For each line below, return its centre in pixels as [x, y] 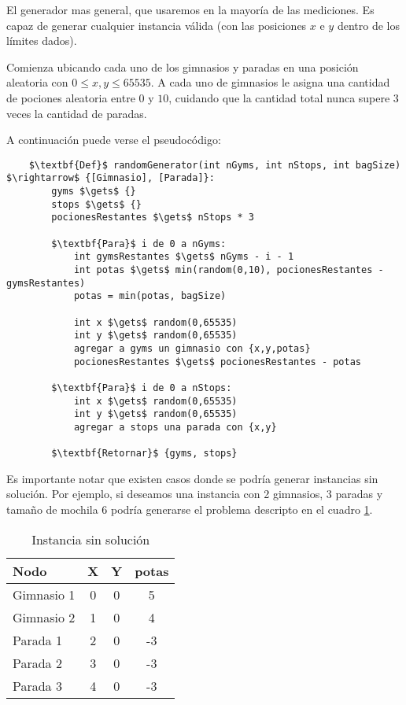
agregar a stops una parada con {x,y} [175, 427]
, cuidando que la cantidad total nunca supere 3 [284, 97]
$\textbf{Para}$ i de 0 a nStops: [142, 388]
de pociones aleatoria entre [71, 97]
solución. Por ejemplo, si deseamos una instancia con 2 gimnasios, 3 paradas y [195, 494]
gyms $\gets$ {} [94, 192]
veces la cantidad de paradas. [77, 113]
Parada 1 [37, 640]
